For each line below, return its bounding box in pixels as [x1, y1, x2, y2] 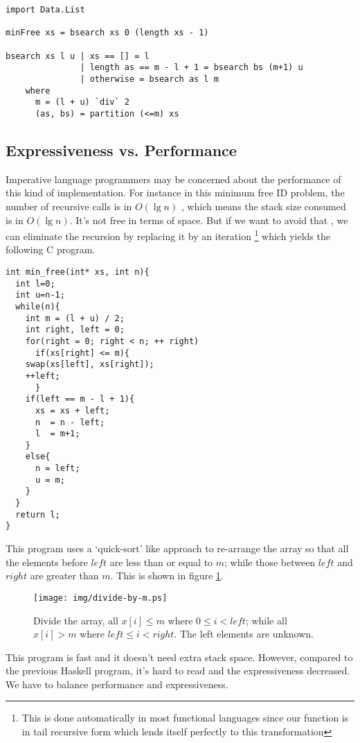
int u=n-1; [15, 290, 65, 300]
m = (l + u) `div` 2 [35, 97, 129, 108]
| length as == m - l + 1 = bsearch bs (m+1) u [80, 62, 303, 73]
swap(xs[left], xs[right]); [25, 359, 154, 370]
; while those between [224, 554, 316, 569]
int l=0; [15, 278, 55, 289]
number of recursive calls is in [6, 198, 132, 213]
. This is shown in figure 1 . [110, 568, 224, 583]
